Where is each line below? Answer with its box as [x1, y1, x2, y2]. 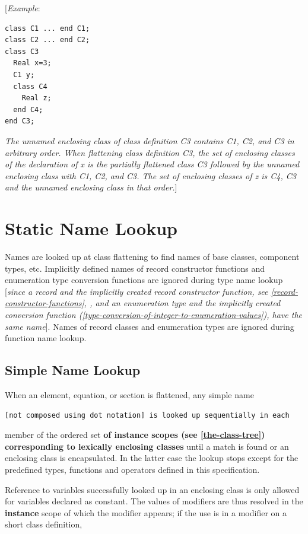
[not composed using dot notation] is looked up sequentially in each [5, 411, 290, 419]
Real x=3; [13, 59, 52, 68]
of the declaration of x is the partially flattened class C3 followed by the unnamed [5, 158, 300, 170]
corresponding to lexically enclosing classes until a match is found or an [5, 440, 289, 452]
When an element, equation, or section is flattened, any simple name [5, 388, 254, 401]
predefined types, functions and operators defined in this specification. [5, 463, 260, 475]
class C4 [13, 82, 47, 91]
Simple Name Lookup [5, 361, 141, 379]
